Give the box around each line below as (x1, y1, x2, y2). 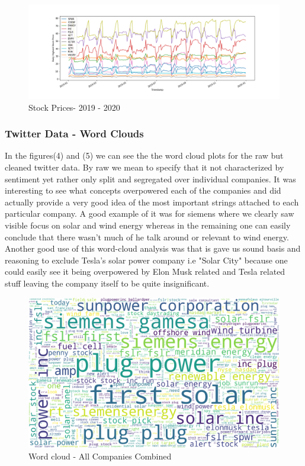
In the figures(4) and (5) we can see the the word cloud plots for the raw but (5, 149, 284, 162)
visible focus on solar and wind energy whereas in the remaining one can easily (5, 218, 291, 231)
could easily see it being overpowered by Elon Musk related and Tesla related (5, 265, 285, 278)
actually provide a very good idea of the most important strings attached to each (5, 195, 299, 208)
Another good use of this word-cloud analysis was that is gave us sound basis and (5, 242, 301, 255)
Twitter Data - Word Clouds (5, 126, 144, 141)
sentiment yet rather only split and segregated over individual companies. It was (5, 172, 296, 185)
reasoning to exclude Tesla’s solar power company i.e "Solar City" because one (5, 253, 288, 266)
